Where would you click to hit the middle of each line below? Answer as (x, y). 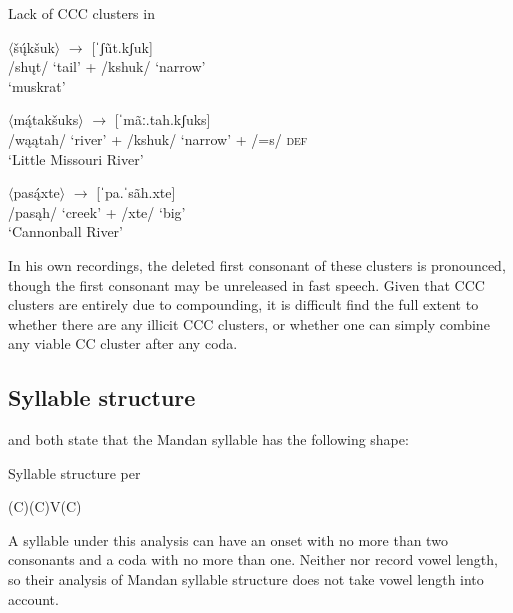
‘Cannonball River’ (65, 231)
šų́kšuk (34, 46)
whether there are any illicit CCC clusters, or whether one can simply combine (249, 323)
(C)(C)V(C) (45, 506)
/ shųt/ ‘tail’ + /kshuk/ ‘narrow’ (107, 66)
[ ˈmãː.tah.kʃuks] (162, 119)
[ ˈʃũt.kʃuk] (122, 46)
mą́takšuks (46, 119)
